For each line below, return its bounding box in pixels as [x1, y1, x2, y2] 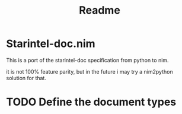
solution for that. [6, 74, 46, 81]
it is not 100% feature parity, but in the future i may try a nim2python [6, 68, 173, 75]
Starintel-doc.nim [6, 37, 96, 50]
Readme [79, 4, 120, 17]
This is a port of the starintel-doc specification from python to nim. [6, 56, 169, 64]
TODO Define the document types [6, 96, 177, 109]
